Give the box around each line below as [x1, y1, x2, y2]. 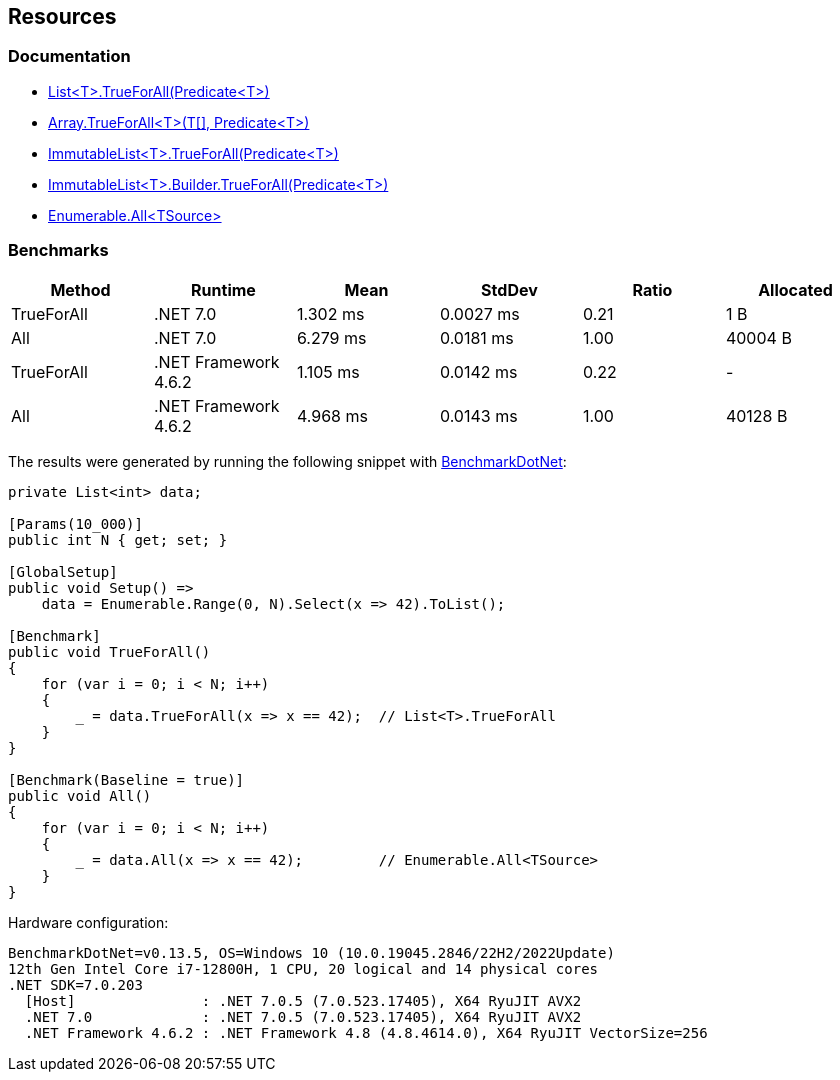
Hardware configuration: [8, 913, 169, 931]
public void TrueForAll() [8, 643, 211, 660]
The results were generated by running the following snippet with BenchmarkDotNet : [8, 452, 567, 470]
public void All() [8, 787, 152, 804]
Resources [8, 4, 117, 29]
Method [50, 279, 111, 300]
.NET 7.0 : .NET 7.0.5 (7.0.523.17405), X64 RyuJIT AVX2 [24, 1008, 582, 1025]
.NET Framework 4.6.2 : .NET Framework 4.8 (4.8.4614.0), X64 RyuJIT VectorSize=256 [24, 1024, 708, 1041]
